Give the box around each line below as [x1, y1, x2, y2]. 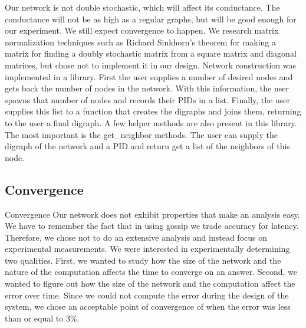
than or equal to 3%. [5, 311, 80, 324]
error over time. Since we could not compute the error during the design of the [5, 288, 289, 301]
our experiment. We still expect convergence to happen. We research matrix [5, 24, 279, 37]
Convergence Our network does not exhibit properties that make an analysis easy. [5, 208, 300, 220]
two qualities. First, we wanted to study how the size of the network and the [5, 254, 281, 266]
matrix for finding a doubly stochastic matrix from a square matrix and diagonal [5, 47, 297, 60]
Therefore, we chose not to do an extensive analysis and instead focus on [5, 231, 268, 243]
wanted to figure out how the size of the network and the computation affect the [5, 277, 295, 290]
